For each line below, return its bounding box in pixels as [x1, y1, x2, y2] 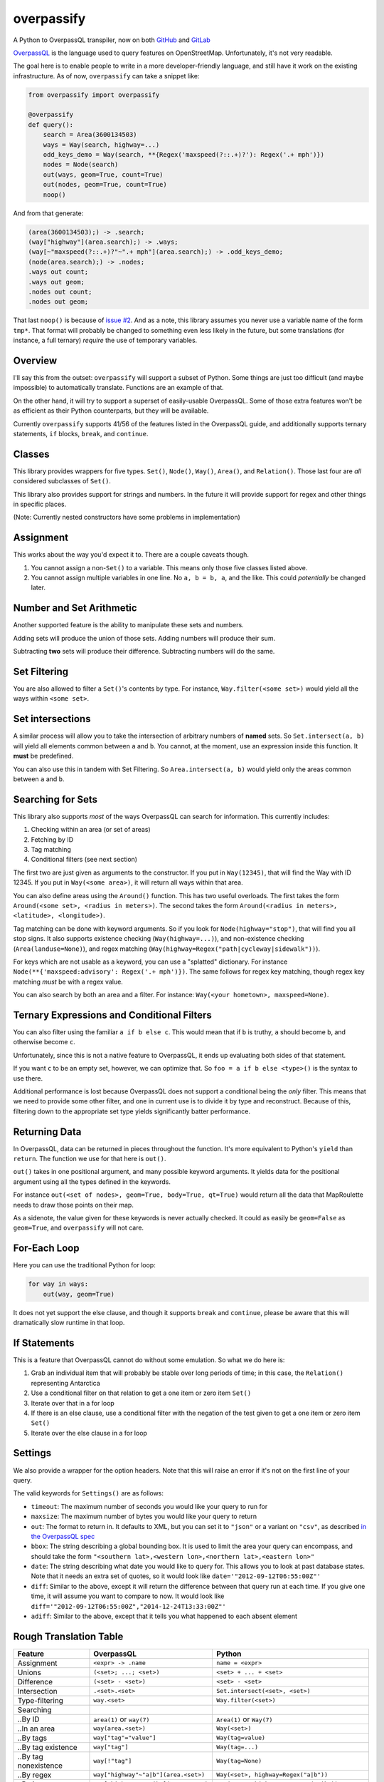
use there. [13, 1073, 43, 1083]
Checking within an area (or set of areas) [31, 825, 151, 834]
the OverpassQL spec [31, 1532, 95, 1540]
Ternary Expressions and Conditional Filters [13, 1009, 213, 1021]
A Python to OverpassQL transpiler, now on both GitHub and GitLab [13, 36, 211, 44]
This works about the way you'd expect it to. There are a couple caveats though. [13, 550, 249, 559]
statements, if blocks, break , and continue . [13, 429, 149, 438]
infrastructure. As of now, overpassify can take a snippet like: [13, 71, 200, 80]
